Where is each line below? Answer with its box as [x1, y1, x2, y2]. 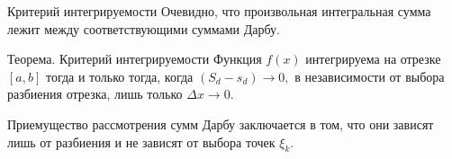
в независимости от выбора [294, 66, 445, 85]
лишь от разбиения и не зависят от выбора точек [7, 132, 276, 151]
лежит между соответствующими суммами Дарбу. [7, 19, 281, 38]
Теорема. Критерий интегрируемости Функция [7, 49, 262, 68]
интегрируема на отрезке [305, 49, 441, 68]
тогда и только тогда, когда [45, 66, 194, 85]
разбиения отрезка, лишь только [7, 84, 183, 103]
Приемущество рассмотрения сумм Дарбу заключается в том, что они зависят [7, 114, 434, 133]
